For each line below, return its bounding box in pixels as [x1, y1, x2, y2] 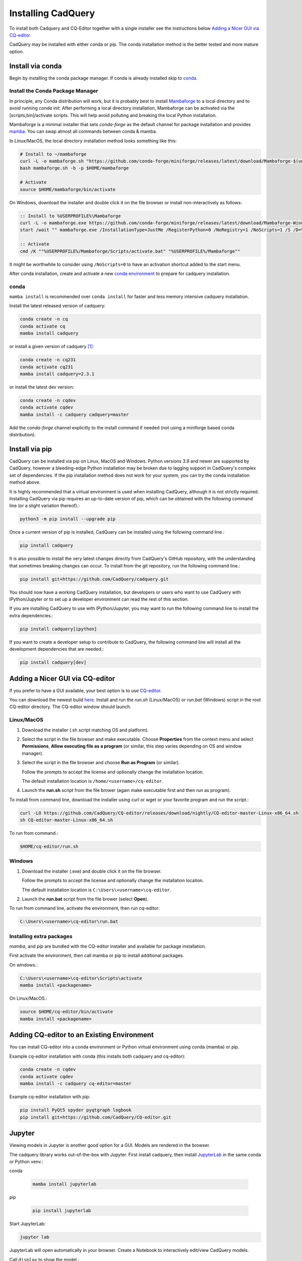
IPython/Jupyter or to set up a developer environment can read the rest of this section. [9, 596, 189, 602]
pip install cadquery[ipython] [20, 626, 98, 632]
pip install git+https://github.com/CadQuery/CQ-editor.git [20, 1114, 172, 1120]
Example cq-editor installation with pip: [9, 1094, 91, 1100]
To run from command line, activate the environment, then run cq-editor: [9, 905, 160, 911]
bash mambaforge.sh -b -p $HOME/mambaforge [20, 165, 129, 171]
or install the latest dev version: [9, 384, 74, 390]
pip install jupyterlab [32, 1208, 92, 1214]
